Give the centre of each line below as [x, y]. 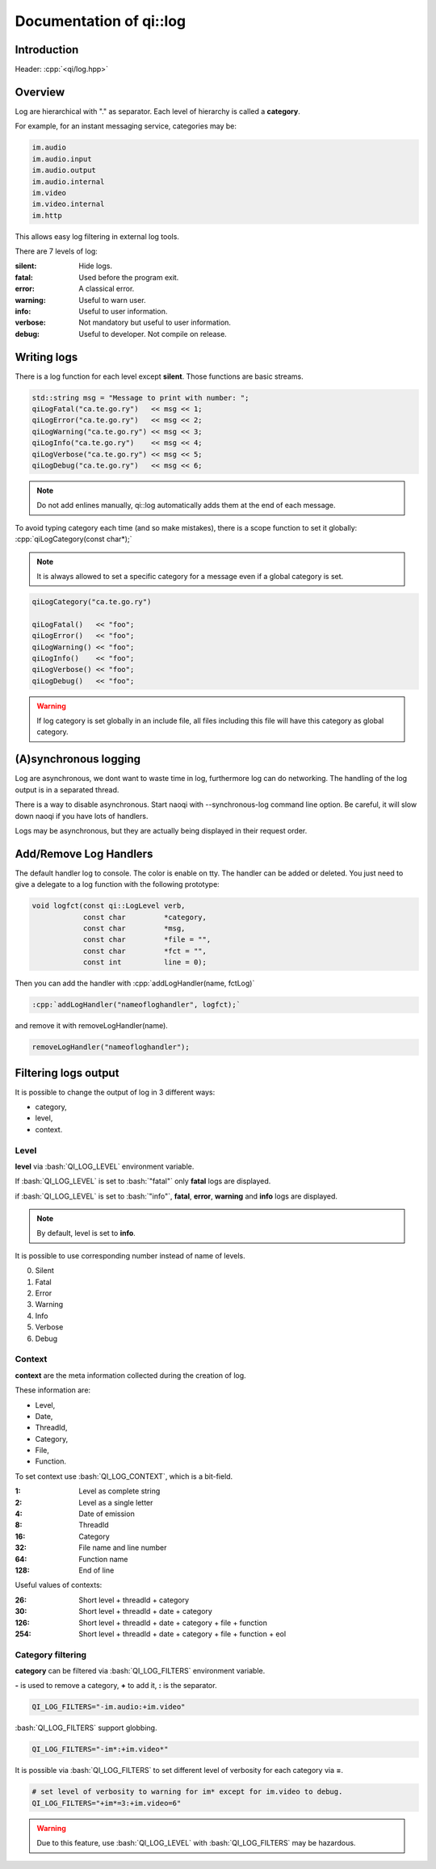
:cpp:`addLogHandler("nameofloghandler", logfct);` [136, 1005]
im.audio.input [62, 159]
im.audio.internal [68, 181]
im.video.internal [68, 204]
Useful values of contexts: [59, 1585]
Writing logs [46, 357]
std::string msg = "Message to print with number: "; [140, 397]
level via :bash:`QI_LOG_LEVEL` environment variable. [105, 1166]
